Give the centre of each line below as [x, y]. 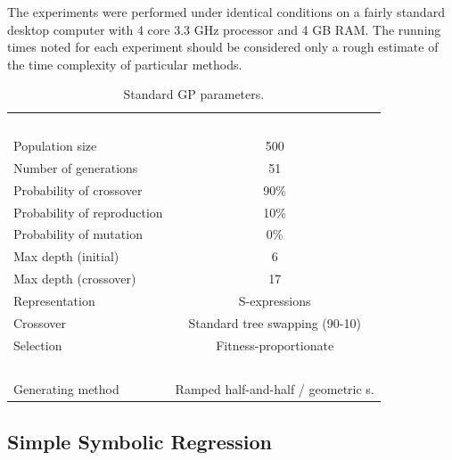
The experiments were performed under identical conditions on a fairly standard [226, 12]
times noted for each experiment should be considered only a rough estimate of [223, 47]
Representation [54, 300]
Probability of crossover [78, 189]
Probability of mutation [78, 234]
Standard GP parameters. [194, 94]
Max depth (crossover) [75, 279]
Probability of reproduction [88, 212]
